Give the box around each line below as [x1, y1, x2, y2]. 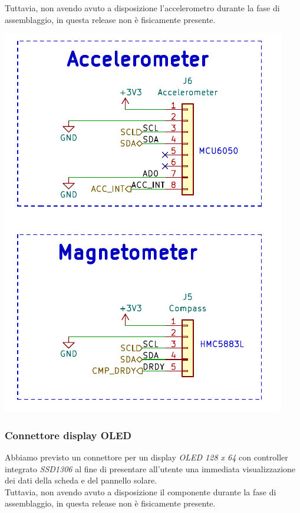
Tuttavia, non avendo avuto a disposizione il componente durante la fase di [5, 485, 276, 498]
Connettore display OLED [5, 427, 132, 442]
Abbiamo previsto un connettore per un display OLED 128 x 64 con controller [5, 451, 288, 463]
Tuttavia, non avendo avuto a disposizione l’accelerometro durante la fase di [5, 2, 280, 14]
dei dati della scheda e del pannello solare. [5, 474, 157, 486]
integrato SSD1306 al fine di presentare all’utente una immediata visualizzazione [5, 462, 296, 475]
